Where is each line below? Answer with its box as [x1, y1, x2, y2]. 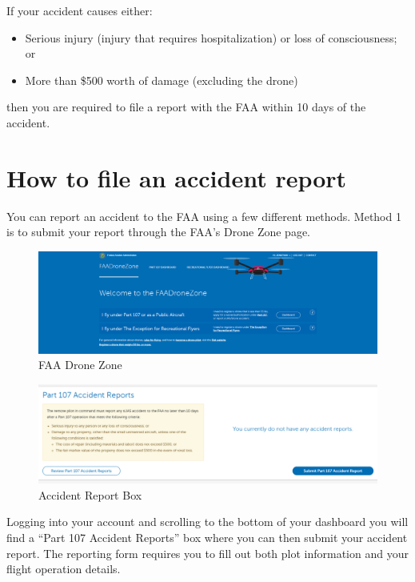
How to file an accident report [6, 161, 347, 194]
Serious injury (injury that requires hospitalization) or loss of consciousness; [25, 29, 397, 46]
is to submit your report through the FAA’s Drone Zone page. [6, 223, 311, 240]
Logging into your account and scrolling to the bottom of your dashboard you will [6, 513, 409, 530]
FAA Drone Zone [38, 356, 122, 373]
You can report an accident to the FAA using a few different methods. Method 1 [6, 207, 401, 224]
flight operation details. [6, 560, 121, 577]
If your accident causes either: [6, 2, 153, 18]
